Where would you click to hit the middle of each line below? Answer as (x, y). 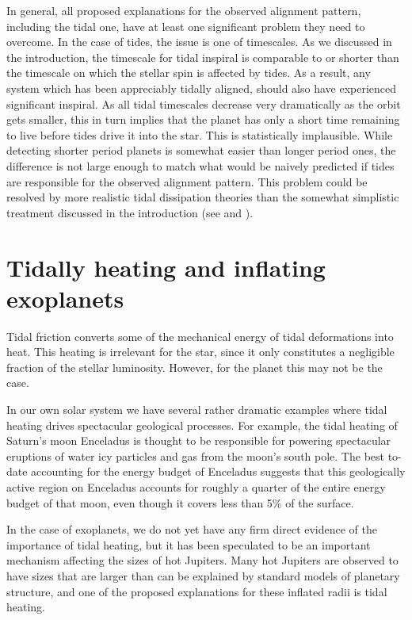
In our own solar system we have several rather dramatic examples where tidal (197, 409)
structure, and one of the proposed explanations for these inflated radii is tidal (197, 591)
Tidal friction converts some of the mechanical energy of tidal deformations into (200, 336)
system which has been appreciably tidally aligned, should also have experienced (202, 88)
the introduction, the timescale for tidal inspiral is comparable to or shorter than (203, 57)
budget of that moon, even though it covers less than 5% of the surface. (180, 502)
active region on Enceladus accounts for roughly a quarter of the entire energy (196, 486)
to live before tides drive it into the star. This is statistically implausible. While (200, 134)
